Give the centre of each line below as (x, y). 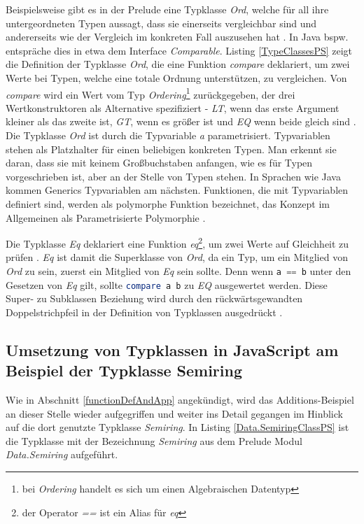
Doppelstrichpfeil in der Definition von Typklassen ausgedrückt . (144, 312)
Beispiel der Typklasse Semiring (124, 370)
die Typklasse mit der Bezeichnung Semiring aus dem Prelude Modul (154, 440)
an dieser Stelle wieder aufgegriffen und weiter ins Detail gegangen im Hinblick (174, 413)
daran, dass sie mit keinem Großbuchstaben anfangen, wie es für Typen (159, 163)
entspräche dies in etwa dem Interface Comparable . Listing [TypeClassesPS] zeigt (179, 50)
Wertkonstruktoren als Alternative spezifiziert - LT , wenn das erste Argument (173, 107)
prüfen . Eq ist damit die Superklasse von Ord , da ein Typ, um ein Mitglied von (177, 257)
